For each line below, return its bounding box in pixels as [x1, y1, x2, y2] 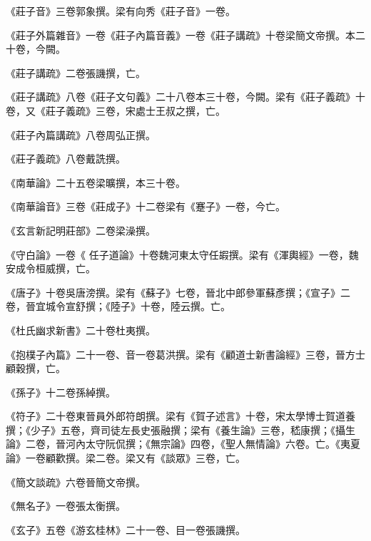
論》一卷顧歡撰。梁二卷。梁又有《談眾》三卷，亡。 [6, 450, 245, 465]
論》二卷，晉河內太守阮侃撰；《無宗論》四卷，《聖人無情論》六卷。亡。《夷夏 [6, 436, 360, 451]
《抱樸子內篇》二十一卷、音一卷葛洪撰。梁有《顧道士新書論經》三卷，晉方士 [6, 346, 365, 361]
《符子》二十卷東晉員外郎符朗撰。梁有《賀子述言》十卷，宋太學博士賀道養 [6, 408, 355, 423]
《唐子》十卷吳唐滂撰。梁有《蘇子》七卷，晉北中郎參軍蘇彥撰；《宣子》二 [6, 284, 350, 299]
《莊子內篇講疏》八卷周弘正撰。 [6, 127, 156, 142]
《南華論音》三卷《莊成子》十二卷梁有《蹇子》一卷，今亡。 [6, 199, 285, 214]
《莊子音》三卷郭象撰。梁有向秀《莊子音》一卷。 [6, 4, 235, 18]
